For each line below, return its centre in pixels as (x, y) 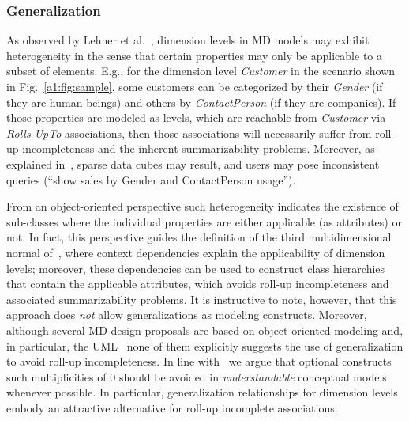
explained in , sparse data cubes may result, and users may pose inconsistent (193, 163)
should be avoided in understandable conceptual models (253, 376)
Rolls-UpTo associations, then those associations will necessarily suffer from (189, 133)
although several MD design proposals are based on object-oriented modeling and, (205, 330)
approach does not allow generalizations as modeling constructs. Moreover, (187, 315)
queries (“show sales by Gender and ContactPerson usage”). (151, 179)
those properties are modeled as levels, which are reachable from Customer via (196, 118)
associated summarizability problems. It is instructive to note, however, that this (202, 299)
